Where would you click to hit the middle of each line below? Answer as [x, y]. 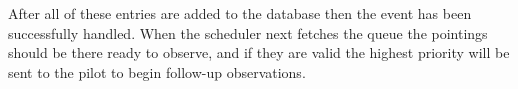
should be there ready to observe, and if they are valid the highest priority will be [259, 52]
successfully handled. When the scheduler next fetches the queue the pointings [248, 32]
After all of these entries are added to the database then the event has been [240, 13]
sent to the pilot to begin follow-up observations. [157, 71]
